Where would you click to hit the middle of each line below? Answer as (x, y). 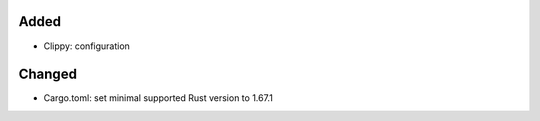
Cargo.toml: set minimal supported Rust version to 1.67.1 (158, 98)
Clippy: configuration (86, 46)
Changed (47, 74)
